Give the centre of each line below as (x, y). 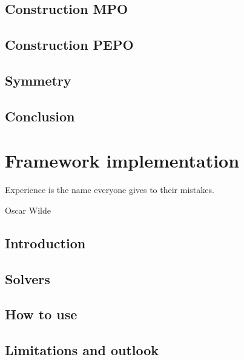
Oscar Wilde (28, 210)
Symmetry (38, 80)
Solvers (28, 278)
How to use (41, 314)
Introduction (45, 243)
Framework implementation (122, 161)
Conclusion (40, 116)
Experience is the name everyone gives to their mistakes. (110, 190)
